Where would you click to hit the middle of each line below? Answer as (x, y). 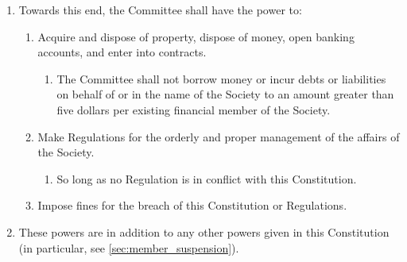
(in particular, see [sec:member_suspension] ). (129, 247)
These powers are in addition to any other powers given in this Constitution (204, 231)
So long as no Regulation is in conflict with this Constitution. (207, 178)
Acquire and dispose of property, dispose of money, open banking (196, 36)
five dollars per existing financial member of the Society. (194, 109)
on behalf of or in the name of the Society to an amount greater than (225, 94)
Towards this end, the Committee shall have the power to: (160, 10)
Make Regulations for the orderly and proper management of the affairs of (219, 136)
